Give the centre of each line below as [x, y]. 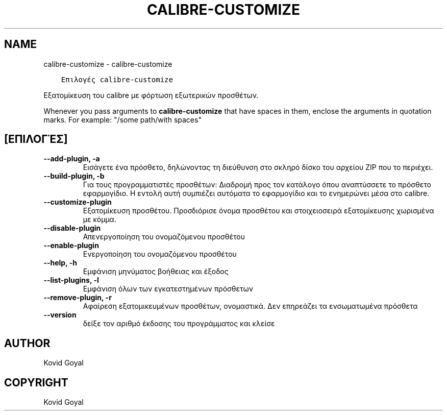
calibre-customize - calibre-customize [108, 64]
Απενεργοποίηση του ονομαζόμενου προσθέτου [164, 237]
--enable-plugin [71, 246]
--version [60, 315]
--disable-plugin [72, 228]
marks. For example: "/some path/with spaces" [122, 119]
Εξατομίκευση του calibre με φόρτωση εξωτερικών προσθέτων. [151, 95]
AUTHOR [27, 343]
